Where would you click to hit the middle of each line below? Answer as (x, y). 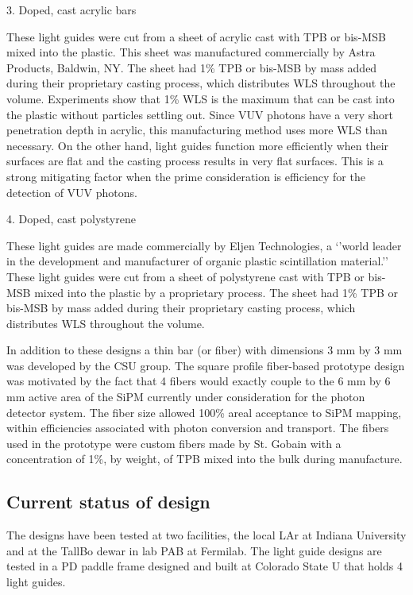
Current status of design (108, 502)
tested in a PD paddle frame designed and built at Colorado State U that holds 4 (205, 566)
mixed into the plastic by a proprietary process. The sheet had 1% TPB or (216, 292)
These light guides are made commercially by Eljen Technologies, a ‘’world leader (204, 245)
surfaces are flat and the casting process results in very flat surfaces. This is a (195, 161)
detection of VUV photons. (72, 192)
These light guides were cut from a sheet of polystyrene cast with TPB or (185, 276)
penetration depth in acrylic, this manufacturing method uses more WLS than (197, 130)
